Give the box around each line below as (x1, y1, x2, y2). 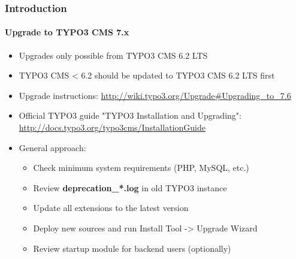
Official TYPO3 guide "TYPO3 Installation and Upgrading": (19, 109, 241, 122)
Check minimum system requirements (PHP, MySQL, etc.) (33, 161, 249, 174)
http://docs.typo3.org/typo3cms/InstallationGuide (19, 121, 206, 134)
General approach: (19, 141, 86, 153)
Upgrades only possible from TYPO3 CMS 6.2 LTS (19, 49, 208, 61)
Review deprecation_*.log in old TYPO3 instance (33, 181, 227, 194)
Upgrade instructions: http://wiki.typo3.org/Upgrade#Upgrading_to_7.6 (19, 89, 291, 101)
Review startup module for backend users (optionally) (33, 242, 231, 254)
